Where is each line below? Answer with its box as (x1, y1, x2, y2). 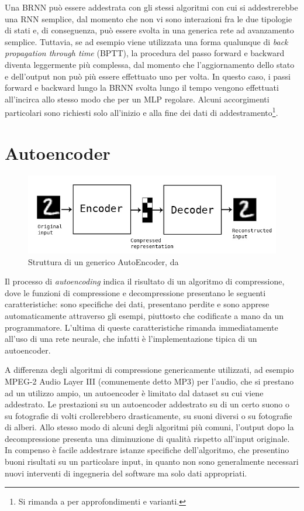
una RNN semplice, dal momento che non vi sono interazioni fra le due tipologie (5, 12, 292, 25)
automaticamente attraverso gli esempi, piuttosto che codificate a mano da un (5, 309, 284, 321)
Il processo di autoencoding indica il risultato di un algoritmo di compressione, (5, 275, 285, 287)
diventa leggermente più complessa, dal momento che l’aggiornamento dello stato (5, 58, 295, 70)
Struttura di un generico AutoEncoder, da (28, 255, 179, 267)
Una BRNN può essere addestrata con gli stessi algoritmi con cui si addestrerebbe (5, 1, 298, 13)
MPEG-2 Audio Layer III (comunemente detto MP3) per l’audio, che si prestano (5, 375, 294, 387)
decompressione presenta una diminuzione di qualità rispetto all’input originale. (5, 432, 290, 444)
